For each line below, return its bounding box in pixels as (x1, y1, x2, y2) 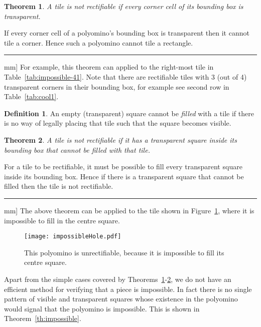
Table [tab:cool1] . (4, 91, 59, 102)
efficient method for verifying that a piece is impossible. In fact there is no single (4, 283, 252, 294)
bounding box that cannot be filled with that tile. (4, 144, 150, 155)
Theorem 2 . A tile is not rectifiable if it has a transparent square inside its (4, 134, 237, 145)
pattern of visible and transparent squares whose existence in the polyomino (4, 293, 238, 304)
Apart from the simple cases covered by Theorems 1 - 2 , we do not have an (4, 273, 231, 284)
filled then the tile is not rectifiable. (4, 181, 113, 191)
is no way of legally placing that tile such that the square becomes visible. (4, 118, 231, 128)
